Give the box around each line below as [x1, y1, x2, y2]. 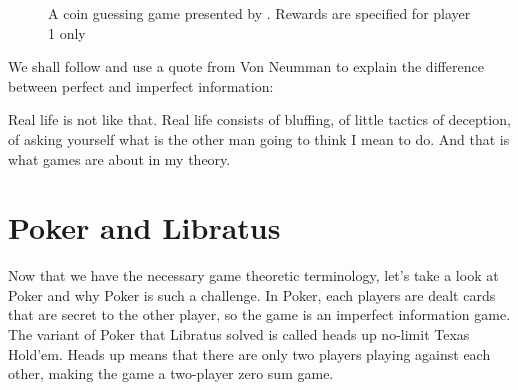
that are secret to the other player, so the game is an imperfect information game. [8, 304, 511, 325]
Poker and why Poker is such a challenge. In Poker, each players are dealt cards [8, 284, 496, 305]
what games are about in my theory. [8, 148, 231, 169]
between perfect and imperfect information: [8, 75, 274, 96]
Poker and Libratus [8, 207, 281, 248]
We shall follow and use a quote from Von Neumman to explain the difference [8, 56, 484, 77]
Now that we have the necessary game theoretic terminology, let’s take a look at [8, 265, 499, 286]
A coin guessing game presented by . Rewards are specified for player [48, 3, 471, 23]
